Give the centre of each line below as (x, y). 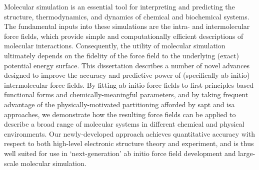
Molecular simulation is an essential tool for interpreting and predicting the (119, 6)
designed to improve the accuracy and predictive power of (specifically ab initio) (127, 75)
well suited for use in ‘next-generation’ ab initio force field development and (120, 153)
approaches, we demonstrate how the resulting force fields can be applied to (120, 114)
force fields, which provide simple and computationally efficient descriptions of (124, 36)
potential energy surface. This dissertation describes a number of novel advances (127, 65)
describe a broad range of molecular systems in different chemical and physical (124, 124)
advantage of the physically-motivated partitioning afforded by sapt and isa (119, 104)
